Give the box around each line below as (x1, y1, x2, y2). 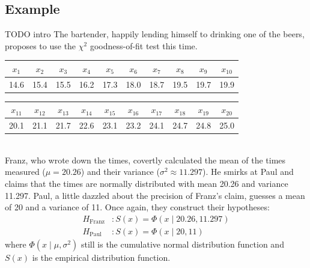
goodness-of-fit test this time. (90, 39, 198, 52)
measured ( (5, 165, 46, 178)
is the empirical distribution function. (32, 251, 171, 263)
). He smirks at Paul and (202, 165, 294, 178)
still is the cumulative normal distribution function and (81, 237, 284, 250)
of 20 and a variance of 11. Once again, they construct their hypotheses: (5, 201, 270, 213)
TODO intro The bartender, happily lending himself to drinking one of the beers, (5, 28, 305, 40)
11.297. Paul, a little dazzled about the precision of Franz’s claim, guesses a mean (5, 189, 305, 201)
